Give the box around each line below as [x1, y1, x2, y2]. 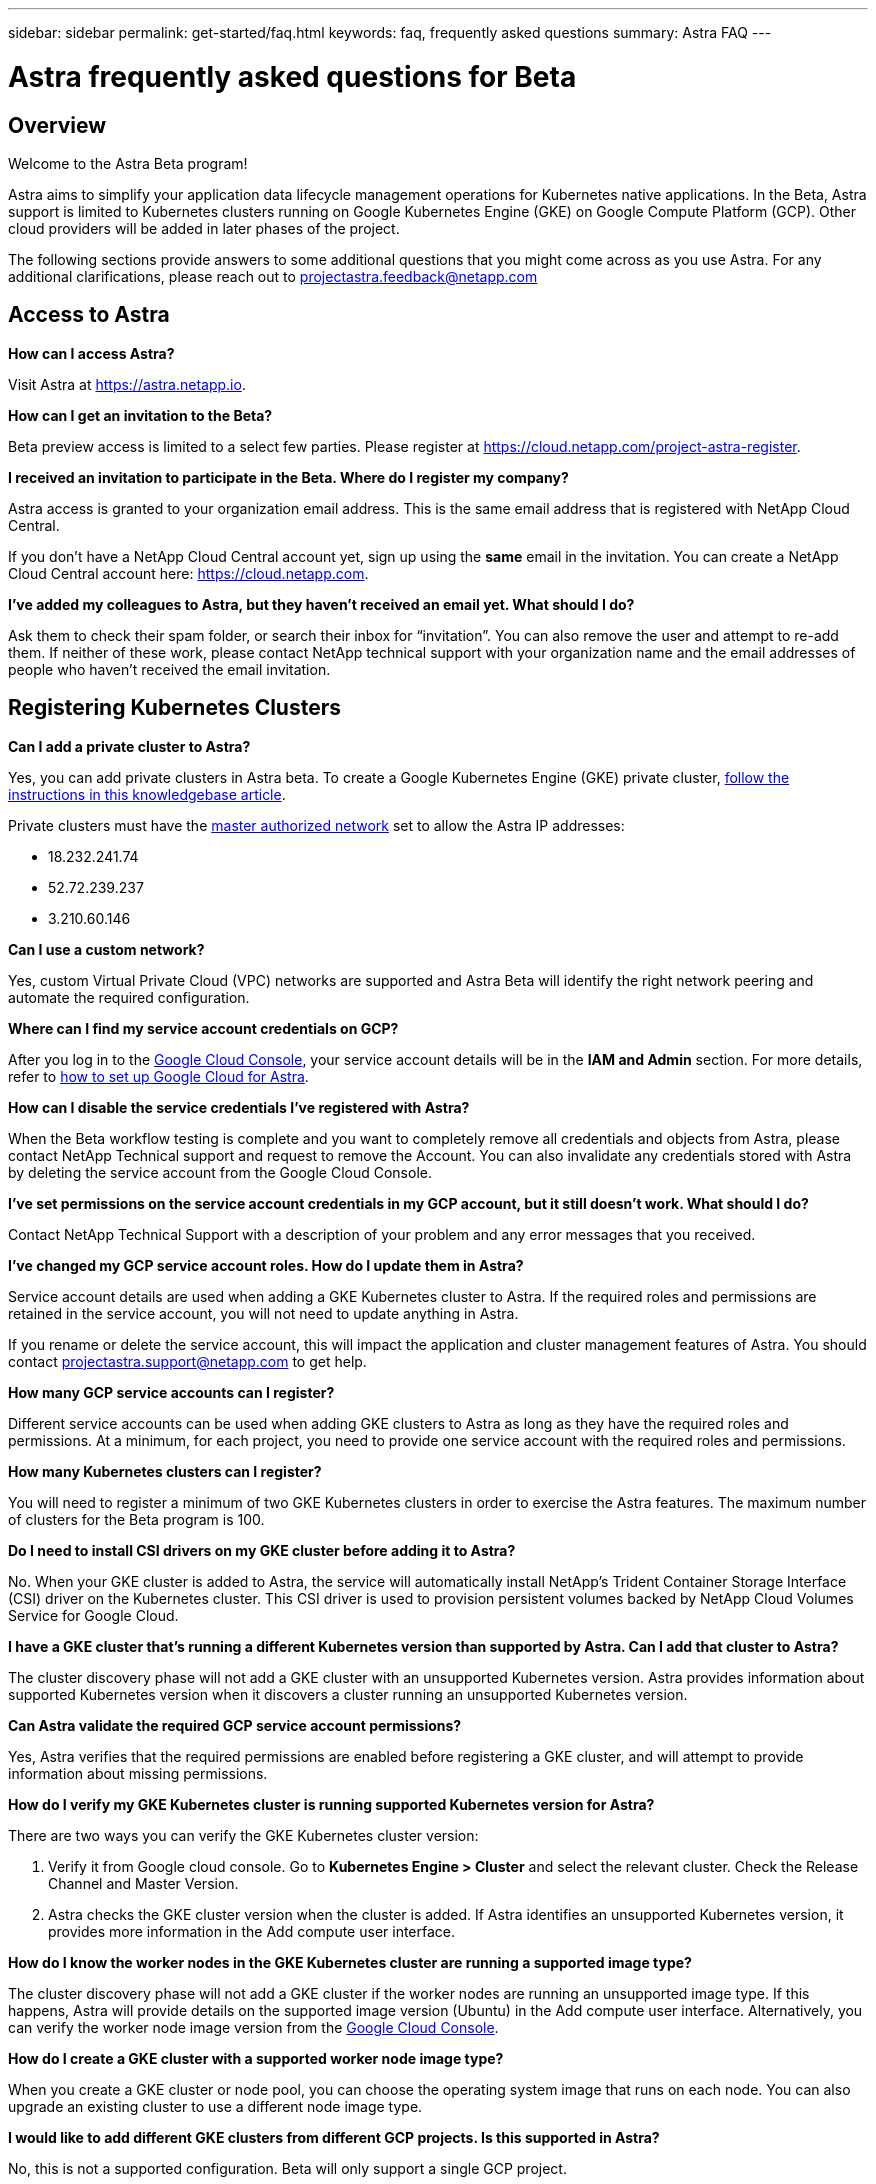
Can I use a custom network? [8, 940, 205, 958]
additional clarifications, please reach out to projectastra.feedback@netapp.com [8, 267, 538, 285]
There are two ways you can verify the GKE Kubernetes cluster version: [8, 1826, 479, 1844]
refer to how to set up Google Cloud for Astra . [8, 1067, 309, 1085]
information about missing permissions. [8, 1764, 268, 1782]
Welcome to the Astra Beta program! [8, 154, 248, 172]
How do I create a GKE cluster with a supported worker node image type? [8, 2049, 504, 2067]
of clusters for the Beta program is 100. [8, 1510, 265, 1528]
